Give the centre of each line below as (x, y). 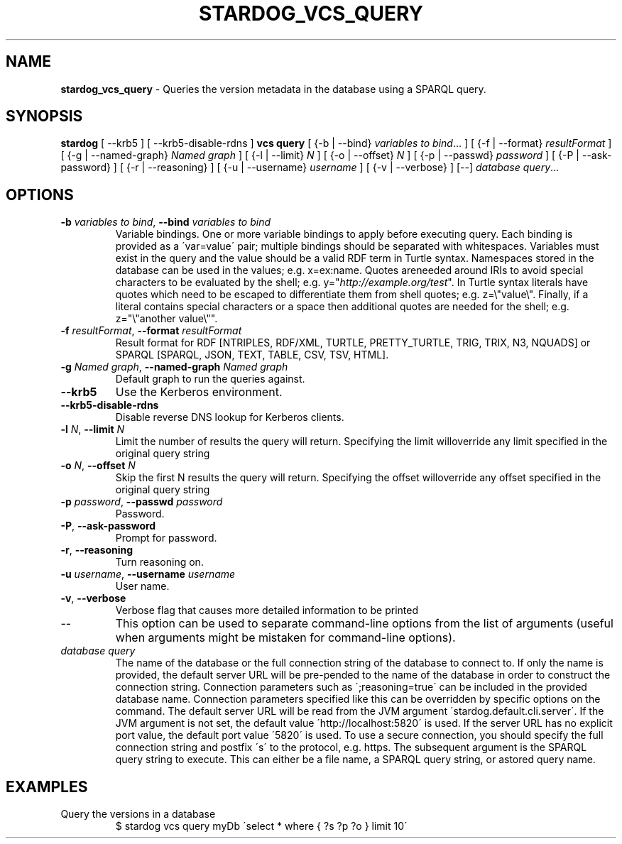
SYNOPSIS (44, 116)
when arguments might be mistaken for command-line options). (285, 638)
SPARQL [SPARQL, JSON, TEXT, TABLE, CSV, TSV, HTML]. (252, 355)
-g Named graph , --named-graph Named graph (174, 367)
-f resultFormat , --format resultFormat (151, 331)
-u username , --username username (148, 574)
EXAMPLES (47, 787)
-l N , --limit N (93, 429)
